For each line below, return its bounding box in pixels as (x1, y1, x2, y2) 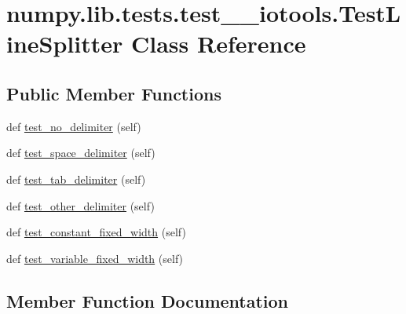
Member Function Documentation (6, 288, 289, 312)
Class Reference (131, 27, 306, 60)
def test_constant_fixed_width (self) (6, 224, 186, 240)
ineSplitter (6, 27, 123, 60)
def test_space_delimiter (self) (6, 144, 155, 161)
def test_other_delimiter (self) (6, 197, 155, 214)
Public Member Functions (6, 81, 221, 105)
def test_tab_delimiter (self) (6, 170, 146, 187)
